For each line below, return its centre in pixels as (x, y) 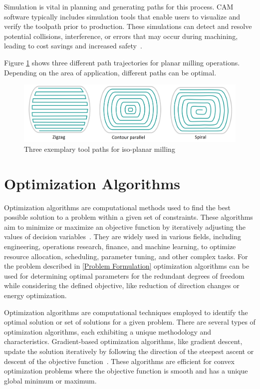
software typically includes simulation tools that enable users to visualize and (122, 16)
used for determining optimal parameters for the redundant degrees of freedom (124, 275)
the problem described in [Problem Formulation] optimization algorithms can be (127, 266)
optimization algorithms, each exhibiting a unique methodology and (108, 331)
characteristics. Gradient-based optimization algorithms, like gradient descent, (123, 341)
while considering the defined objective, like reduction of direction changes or (122, 285)
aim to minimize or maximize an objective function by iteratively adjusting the (125, 226)
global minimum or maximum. (50, 380)
